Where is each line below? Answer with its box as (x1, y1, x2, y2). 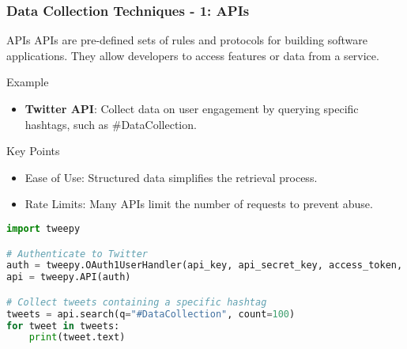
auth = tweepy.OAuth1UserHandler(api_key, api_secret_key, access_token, (6, 260, 403, 271)
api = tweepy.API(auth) (6, 271, 131, 283)
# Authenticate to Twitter (6, 248, 148, 260)
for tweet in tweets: (6, 320, 120, 332)
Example (6, 74, 49, 90)
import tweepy (6, 222, 81, 234)
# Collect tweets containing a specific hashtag (6, 296, 267, 308)
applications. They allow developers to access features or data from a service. (6, 47, 379, 63)
